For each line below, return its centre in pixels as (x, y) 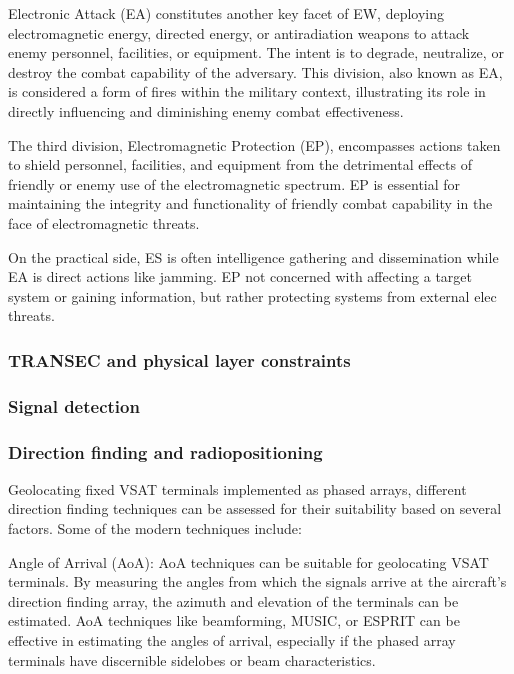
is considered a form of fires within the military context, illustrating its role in (247, 91)
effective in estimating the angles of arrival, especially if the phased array (232, 639)
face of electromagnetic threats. (104, 222)
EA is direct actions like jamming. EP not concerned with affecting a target (240, 276)
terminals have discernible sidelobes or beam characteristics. (192, 659)
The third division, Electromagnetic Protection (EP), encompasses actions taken (254, 144)
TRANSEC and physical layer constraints (179, 359)
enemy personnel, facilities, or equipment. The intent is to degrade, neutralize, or (256, 52)
